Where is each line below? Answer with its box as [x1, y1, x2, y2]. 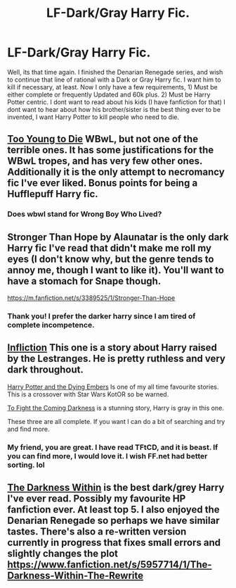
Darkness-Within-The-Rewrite [7, 570, 144, 582]
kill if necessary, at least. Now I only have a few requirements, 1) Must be [7, 82, 218, 91]
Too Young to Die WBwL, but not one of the [7, 133, 199, 145]
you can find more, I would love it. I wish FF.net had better [7, 451, 208, 461]
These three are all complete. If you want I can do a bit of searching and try [7, 417, 225, 425]
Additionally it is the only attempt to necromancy [7, 166, 225, 178]
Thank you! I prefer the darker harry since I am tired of [7, 311, 196, 321]
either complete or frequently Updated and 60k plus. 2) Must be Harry [7, 90, 211, 99]
